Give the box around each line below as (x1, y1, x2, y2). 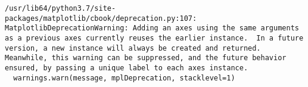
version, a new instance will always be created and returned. (5, 44, 261, 52)
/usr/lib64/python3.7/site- (5, 4, 116, 13)
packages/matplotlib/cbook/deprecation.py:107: (5, 14, 197, 23)
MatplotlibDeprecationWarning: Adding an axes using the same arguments (5, 24, 299, 33)
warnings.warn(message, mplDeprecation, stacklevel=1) (13, 73, 235, 82)
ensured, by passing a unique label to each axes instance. (5, 63, 248, 72)
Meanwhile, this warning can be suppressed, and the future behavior (5, 54, 287, 63)
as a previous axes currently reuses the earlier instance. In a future (5, 33, 304, 42)
